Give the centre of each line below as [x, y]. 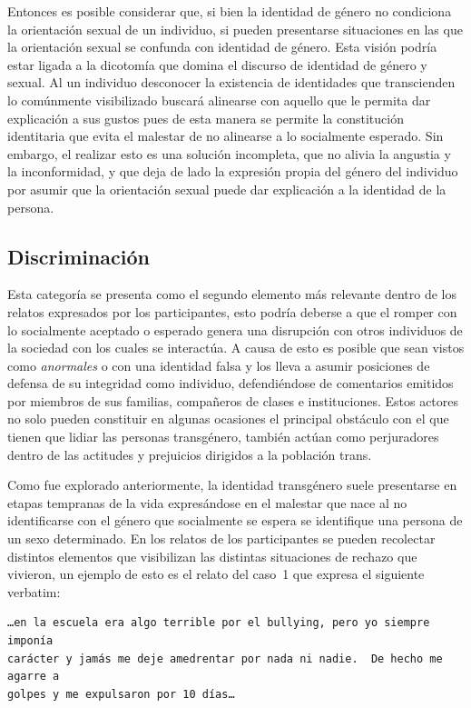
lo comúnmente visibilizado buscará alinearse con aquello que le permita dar [219, 100]
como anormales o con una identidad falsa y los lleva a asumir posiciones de [219, 365]
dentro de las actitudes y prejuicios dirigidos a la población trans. [190, 454]
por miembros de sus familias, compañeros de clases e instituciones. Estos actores [233, 400]
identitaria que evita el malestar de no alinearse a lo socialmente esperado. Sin [226, 136]
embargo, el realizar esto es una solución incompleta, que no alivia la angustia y [229, 153]
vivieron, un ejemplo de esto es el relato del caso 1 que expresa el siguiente [216, 574]
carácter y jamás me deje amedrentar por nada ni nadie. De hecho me [225, 658]
